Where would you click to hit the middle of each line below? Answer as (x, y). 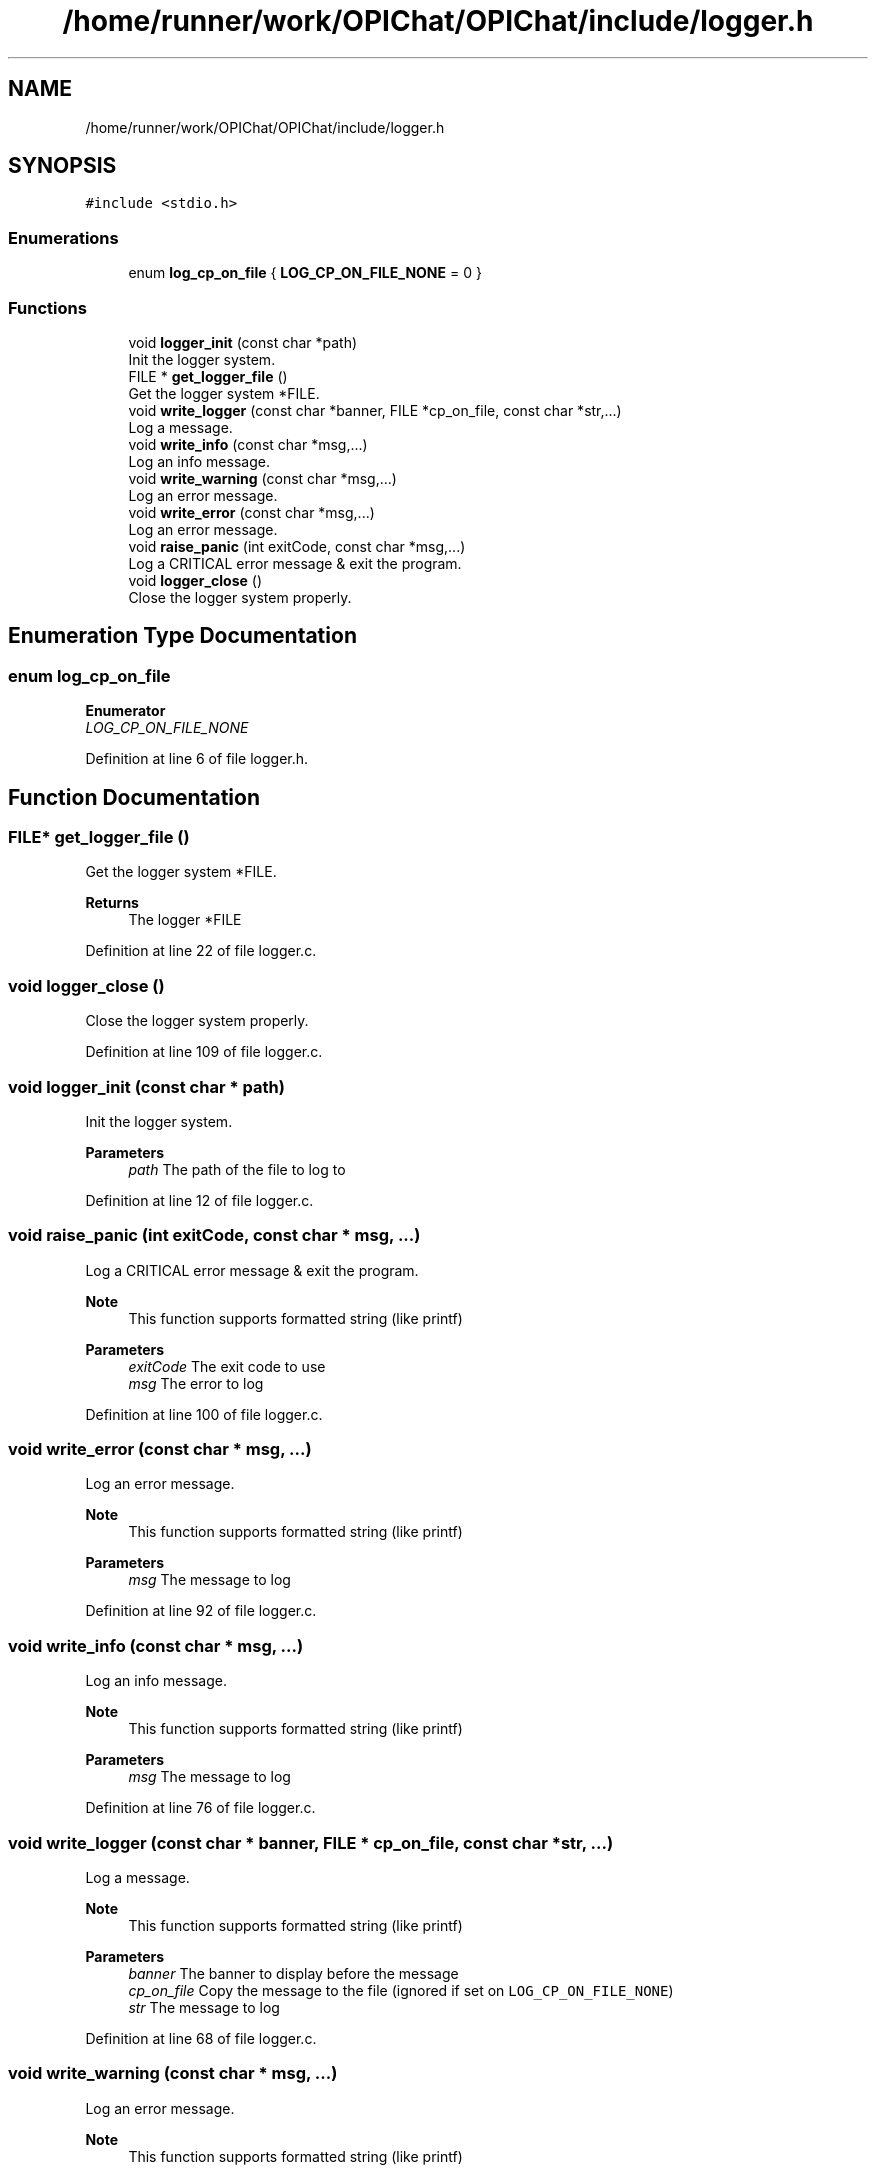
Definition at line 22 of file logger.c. (201, 951)
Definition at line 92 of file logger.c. (201, 1611)
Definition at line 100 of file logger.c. (204, 1414)
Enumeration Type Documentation (182, 636)
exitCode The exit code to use (227, 1366)
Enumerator (125, 711)
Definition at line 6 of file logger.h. (197, 759)
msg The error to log (196, 1383)
